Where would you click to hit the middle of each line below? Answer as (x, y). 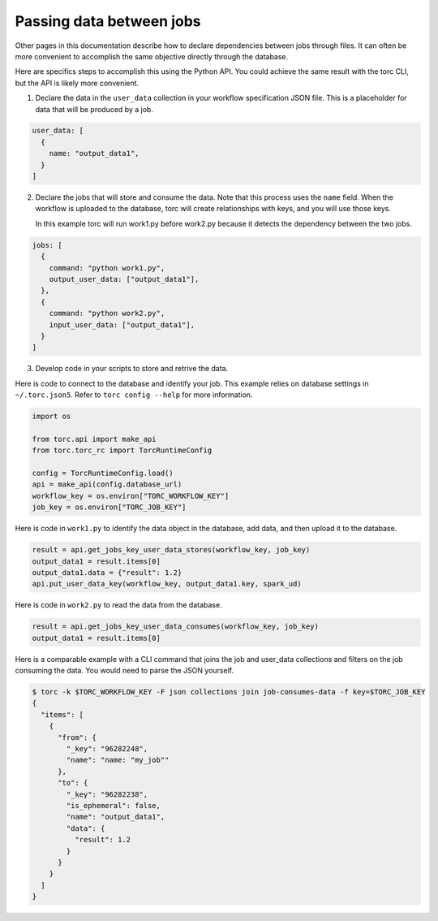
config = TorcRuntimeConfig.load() (103, 473)
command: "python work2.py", (107, 313)
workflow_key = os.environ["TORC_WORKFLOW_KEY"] (131, 496)
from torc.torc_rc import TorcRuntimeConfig (122, 450)
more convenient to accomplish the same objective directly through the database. (152, 56)
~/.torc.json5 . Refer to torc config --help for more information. (134, 395)
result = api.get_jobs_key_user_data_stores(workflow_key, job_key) (171, 550)
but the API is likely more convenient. (77, 83)
